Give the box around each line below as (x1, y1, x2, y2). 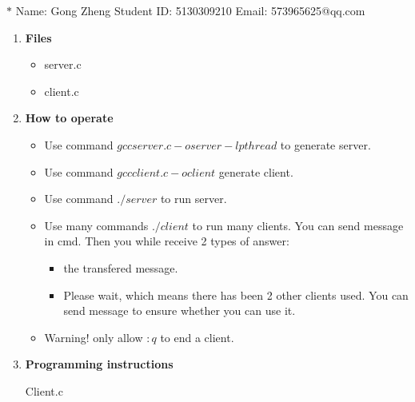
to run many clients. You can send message (192, 217, 404, 233)
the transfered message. (63, 259, 178, 276)
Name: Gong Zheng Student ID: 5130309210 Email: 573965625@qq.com (15, 2, 365, 18)
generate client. (218, 163, 293, 180)
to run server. (160, 190, 227, 207)
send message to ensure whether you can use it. (63, 302, 296, 319)
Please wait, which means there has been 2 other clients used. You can (63, 286, 409, 303)
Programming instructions (25, 356, 174, 372)
